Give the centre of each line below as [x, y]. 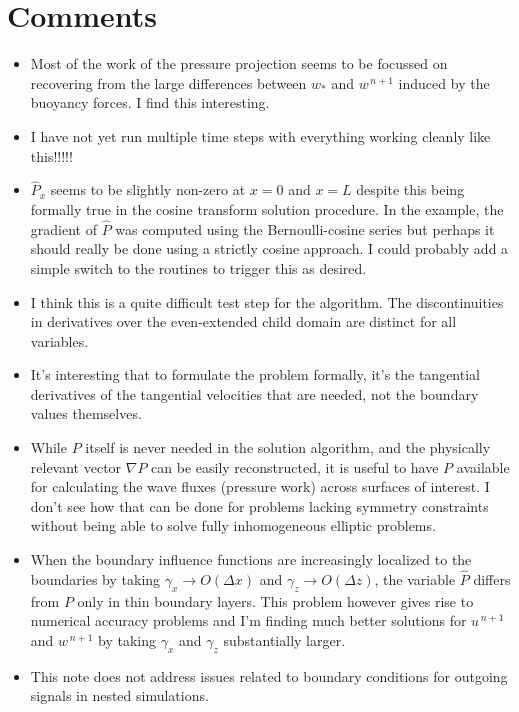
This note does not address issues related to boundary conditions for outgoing [269, 675]
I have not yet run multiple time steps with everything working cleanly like [260, 135]
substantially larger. [284, 639]
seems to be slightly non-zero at [148, 189]
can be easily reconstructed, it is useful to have [295, 466]
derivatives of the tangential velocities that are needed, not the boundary [254, 393]
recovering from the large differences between [168, 82]
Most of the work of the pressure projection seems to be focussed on [239, 63]
